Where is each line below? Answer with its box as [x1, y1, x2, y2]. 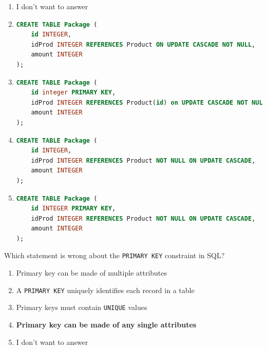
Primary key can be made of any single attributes [16, 319, 197, 330]
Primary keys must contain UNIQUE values [16, 302, 147, 313]
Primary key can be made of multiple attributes [16, 267, 167, 278]
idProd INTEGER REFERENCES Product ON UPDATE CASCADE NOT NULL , [31, 41, 256, 48]
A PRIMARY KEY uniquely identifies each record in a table [16, 284, 195, 295]
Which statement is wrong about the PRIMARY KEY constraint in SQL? [4, 250, 225, 261]
